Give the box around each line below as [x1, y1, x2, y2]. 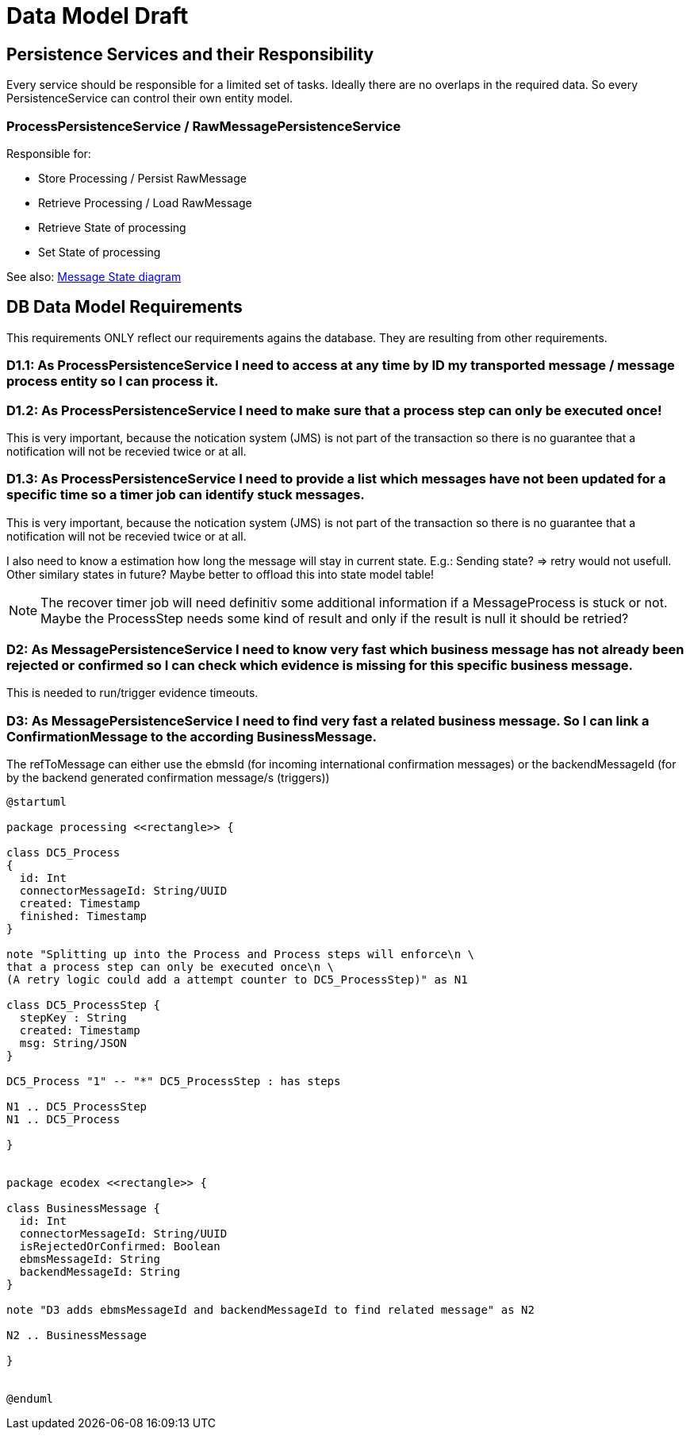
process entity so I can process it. [6, 373, 219, 390]
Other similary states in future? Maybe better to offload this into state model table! [6, 567, 435, 581]
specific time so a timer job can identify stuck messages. [6, 487, 365, 503]
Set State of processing [38, 244, 161, 259]
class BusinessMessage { [6, 1202, 160, 1215]
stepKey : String [19, 1011, 127, 1025]
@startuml [6, 795, 67, 809]
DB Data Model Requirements [6, 297, 243, 318]
